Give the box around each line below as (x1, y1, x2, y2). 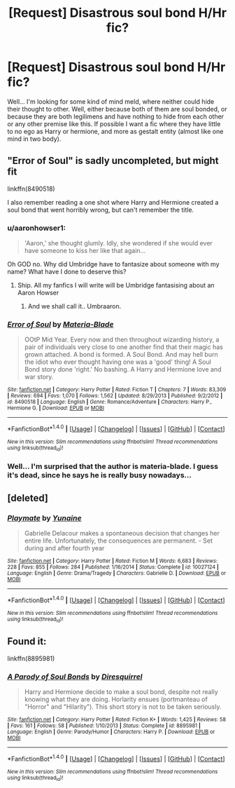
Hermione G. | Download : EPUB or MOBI (7, 405, 105, 412)
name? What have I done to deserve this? (7, 268, 127, 276)
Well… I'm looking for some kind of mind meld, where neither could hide (7, 97, 215, 106)
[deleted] (7, 492, 49, 504)
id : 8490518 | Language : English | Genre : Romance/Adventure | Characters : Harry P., (7, 398, 212, 406)
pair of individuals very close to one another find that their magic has (24, 343, 224, 351)
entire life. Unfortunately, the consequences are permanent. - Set (24, 536, 213, 545)
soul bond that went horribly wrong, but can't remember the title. (7, 205, 194, 214)
